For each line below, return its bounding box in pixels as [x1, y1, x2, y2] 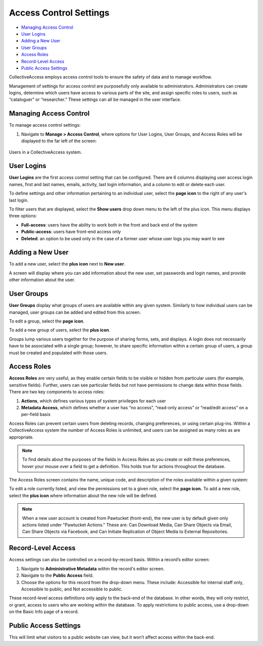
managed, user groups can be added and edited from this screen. [9, 309, 141, 315]
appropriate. [9, 434, 34, 440]
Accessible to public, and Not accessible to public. [21, 586, 123, 592]
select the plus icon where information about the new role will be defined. [9, 493, 158, 498]
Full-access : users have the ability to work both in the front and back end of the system [21, 222, 198, 228]
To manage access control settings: [9, 122, 81, 128]
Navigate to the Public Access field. [21, 572, 94, 578]
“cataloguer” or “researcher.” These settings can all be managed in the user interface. [9, 96, 181, 102]
